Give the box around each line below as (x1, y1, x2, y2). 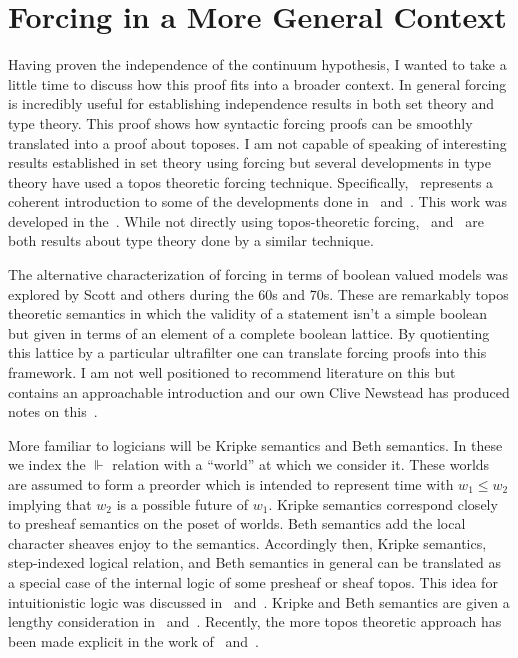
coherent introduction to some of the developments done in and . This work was (8, 191, 507, 212)
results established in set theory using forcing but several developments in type (8, 152, 491, 173)
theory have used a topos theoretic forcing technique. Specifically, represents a (8, 171, 494, 192)
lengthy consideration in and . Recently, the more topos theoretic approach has (8, 611, 502, 632)
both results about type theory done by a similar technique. (8, 230, 374, 251)
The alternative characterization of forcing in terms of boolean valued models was (8, 264, 509, 285)
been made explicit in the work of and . (8, 630, 259, 651)
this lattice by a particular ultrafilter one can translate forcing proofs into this (8, 342, 487, 363)
